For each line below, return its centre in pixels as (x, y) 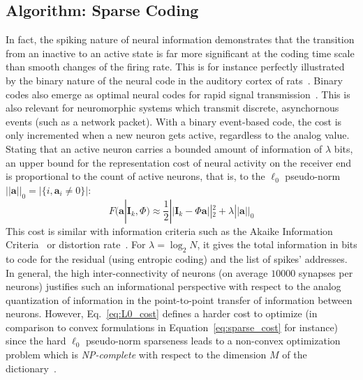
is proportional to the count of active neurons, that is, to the (135, 176)
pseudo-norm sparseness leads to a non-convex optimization (213, 341)
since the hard (36, 341)
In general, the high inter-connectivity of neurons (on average (137, 272)
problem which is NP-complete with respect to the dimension (136, 355)
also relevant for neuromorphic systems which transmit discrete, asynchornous (172, 108)
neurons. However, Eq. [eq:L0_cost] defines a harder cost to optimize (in (162, 313)
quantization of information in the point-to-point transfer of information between (179, 299)
